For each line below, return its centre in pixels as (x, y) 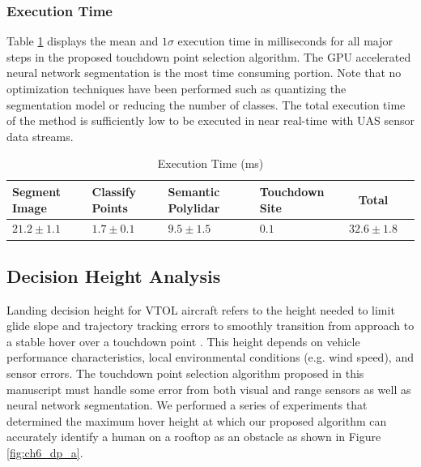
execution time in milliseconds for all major (285, 41)
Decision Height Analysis (114, 275)
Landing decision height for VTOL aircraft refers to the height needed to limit (201, 309)
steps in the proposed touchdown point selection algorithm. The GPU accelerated (209, 56)
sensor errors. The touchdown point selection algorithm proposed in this (185, 373)
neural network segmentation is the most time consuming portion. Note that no (204, 73)
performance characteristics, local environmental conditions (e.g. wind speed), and (210, 357)
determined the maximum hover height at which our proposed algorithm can (197, 420)
